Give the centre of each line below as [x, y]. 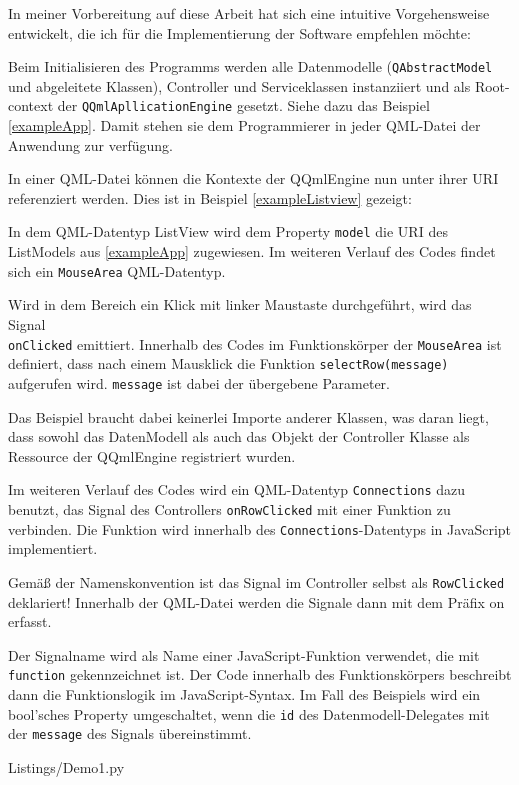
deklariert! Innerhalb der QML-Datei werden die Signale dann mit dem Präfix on [256, 601]
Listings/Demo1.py [66, 766]
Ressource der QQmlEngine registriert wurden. [152, 455]
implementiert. [53, 548]
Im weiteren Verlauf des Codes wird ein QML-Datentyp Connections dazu [237, 489]
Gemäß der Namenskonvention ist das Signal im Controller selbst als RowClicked [256, 581]
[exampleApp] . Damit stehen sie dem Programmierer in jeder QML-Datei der [244, 125]
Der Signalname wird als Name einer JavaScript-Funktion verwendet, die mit [244, 654]
